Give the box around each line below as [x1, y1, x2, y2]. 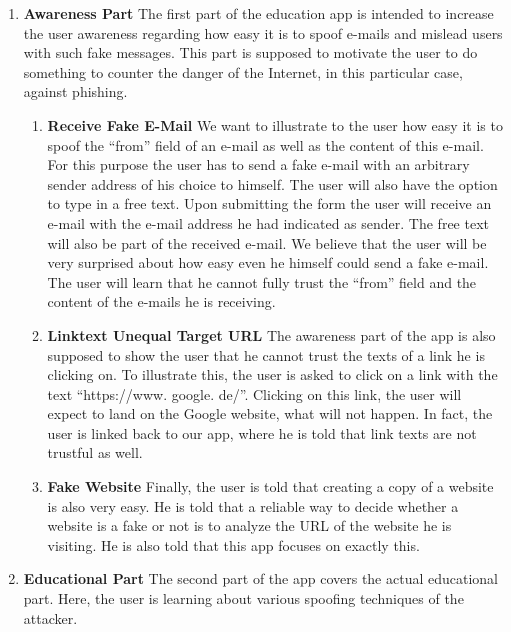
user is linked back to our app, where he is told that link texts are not [47, 422, 477, 443]
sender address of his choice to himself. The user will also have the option [47, 173, 498, 194]
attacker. [23, 607, 78, 628]
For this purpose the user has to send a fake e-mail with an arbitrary [47, 154, 470, 175]
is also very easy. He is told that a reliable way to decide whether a [47, 495, 459, 516]
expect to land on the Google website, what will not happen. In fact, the [47, 403, 493, 424]
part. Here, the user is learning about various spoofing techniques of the [23, 588, 464, 609]
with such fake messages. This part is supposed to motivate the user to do [23, 42, 478, 63]
